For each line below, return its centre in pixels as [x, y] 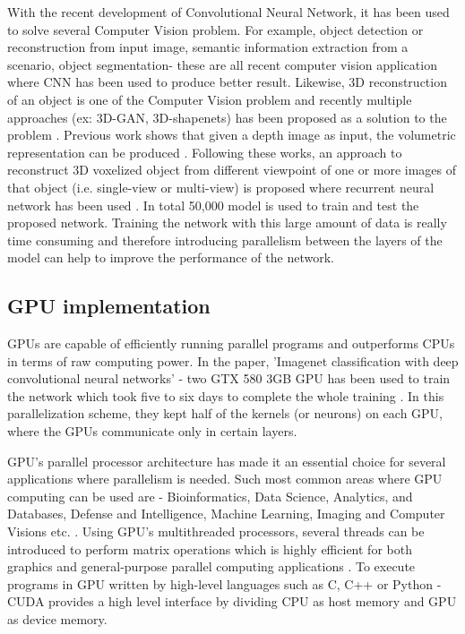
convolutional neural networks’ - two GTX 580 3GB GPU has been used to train [229, 378]
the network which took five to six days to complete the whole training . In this [226, 395]
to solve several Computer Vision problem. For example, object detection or [215, 29]
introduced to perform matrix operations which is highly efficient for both [210, 548]
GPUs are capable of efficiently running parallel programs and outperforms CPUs [231, 343]
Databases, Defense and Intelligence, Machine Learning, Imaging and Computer [226, 514]
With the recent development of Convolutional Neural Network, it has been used [228, 12]
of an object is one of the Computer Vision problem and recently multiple [210, 99]
